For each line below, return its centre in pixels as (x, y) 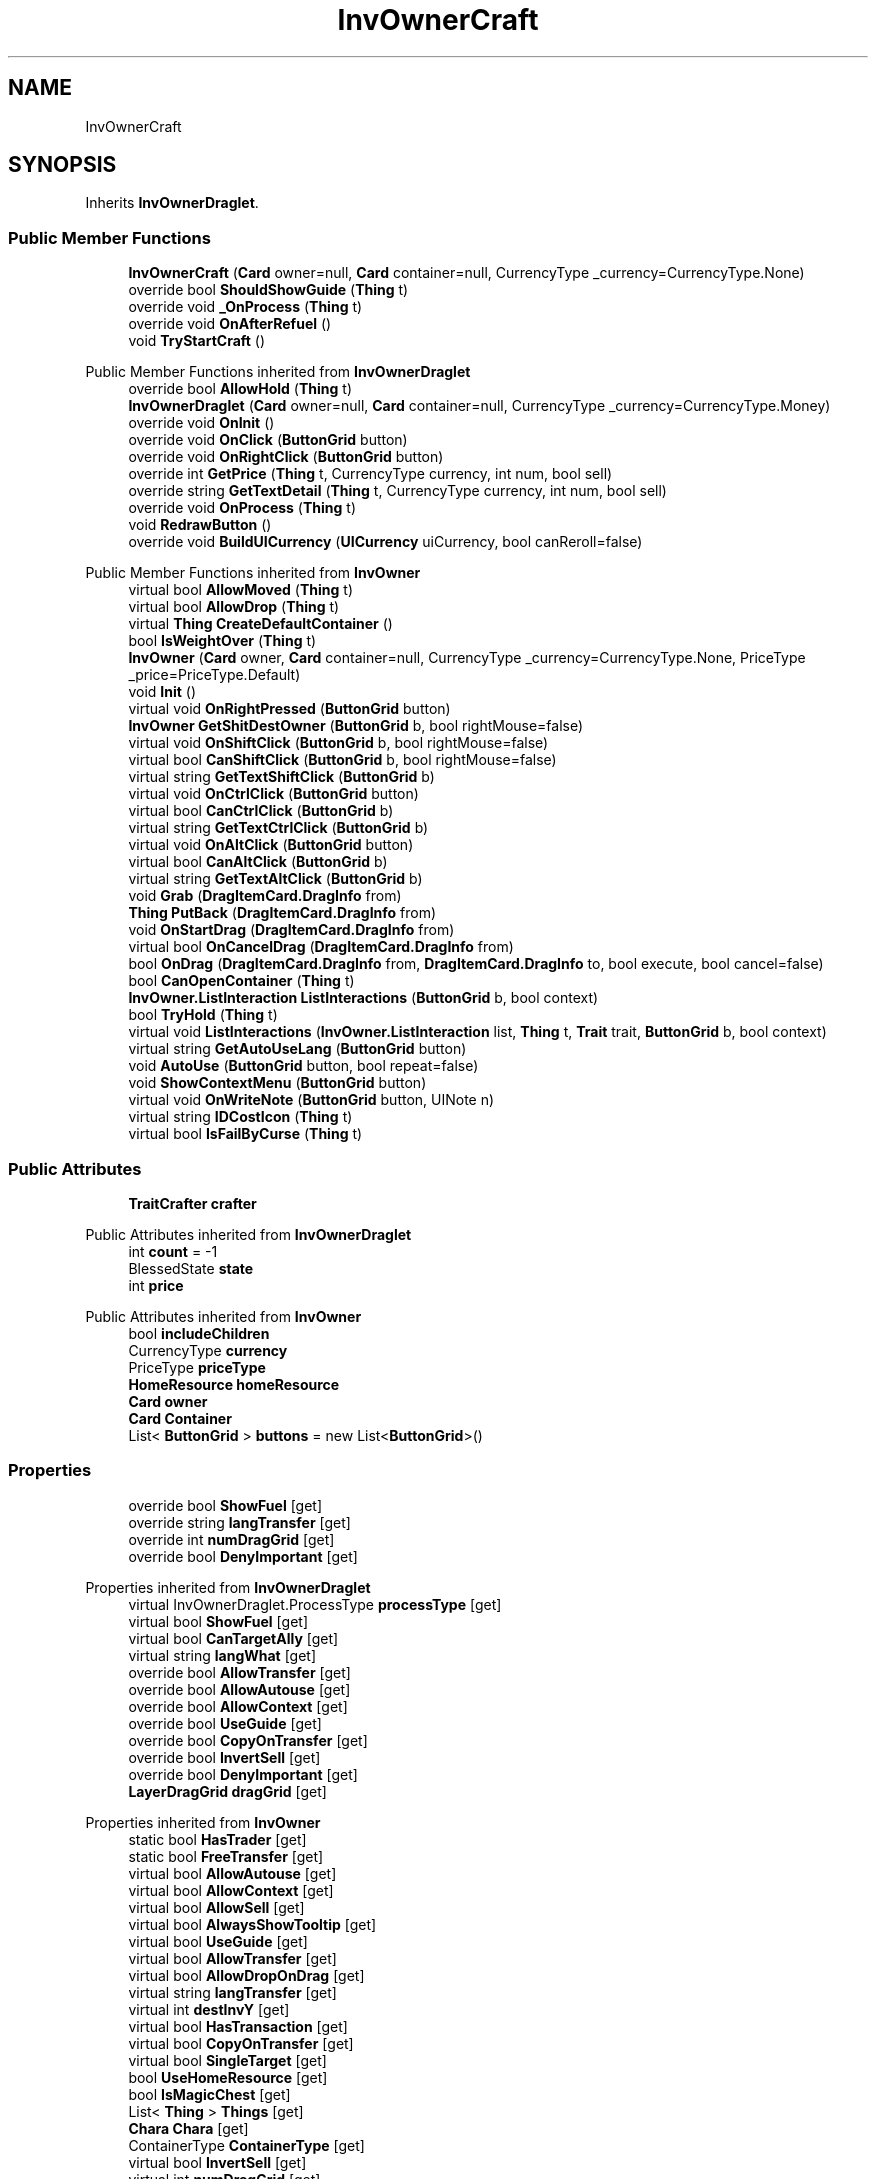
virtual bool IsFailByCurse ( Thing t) (245, 1134)
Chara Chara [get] (188, 2128)
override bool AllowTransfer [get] (239, 1672)
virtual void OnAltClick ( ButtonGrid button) (271, 845)
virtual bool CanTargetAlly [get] (233, 1638)
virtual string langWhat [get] (222, 1655)
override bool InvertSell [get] (224, 1757)
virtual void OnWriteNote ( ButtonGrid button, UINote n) (311, 1100)
